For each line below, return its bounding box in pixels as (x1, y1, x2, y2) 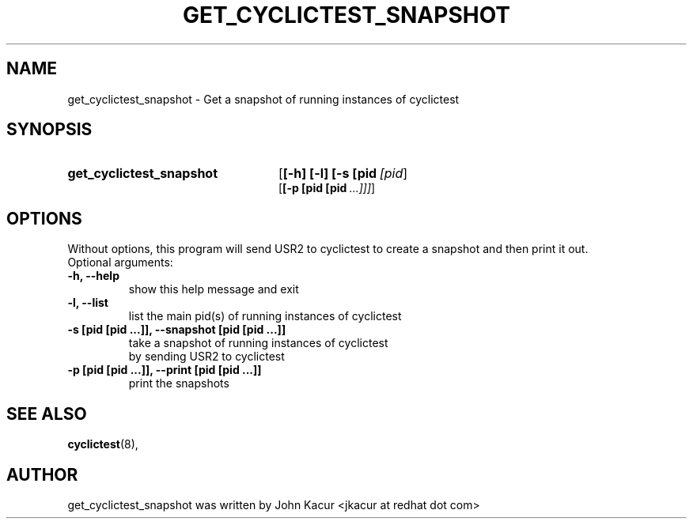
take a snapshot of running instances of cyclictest (128, 336, 388, 350)
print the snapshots (128, 376, 229, 391)
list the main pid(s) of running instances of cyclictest (128, 309, 402, 323)
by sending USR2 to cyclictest (128, 349, 285, 364)
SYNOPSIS (6, 119, 93, 140)
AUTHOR (6, 464, 78, 485)
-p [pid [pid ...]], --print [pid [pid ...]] (67, 363, 262, 377)
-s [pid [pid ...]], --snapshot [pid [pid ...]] (67, 323, 286, 337)
